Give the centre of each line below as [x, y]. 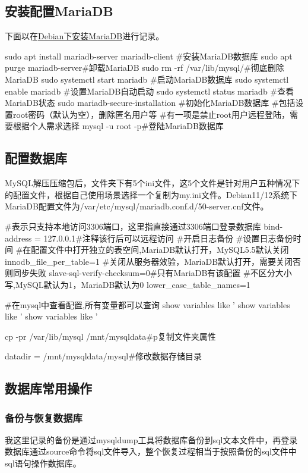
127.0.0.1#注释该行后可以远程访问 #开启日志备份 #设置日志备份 [168, 238]
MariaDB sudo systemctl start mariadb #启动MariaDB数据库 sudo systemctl [147, 79]
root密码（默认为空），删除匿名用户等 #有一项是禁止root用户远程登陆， [151, 114]
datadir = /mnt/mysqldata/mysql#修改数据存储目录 [103, 356]
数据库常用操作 [48, 388]
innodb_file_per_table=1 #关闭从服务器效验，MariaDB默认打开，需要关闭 [149, 261]
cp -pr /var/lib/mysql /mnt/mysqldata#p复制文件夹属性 [110, 336]
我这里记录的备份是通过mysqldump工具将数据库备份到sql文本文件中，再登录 [151, 439]
